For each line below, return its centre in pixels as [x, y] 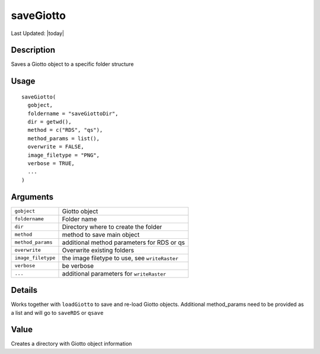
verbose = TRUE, [51, 163]
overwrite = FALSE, [56, 147]
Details [24, 290]
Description [33, 50]
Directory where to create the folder [112, 227]
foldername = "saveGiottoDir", [73, 113]
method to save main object [101, 235]
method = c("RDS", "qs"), [65, 130]
